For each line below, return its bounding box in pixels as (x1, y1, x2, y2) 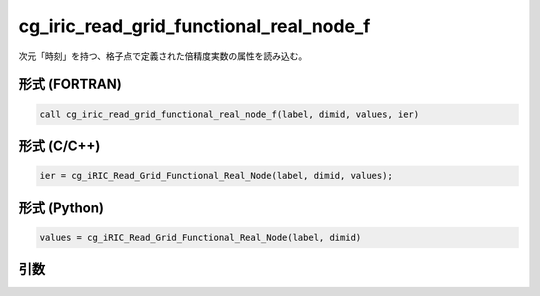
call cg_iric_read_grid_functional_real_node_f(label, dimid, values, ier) (39, 108, 420, 120)
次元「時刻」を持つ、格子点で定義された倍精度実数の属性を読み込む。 (18, 50, 308, 62)
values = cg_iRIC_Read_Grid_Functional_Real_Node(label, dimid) (39, 231, 362, 243)
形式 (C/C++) (18, 137, 101, 154)
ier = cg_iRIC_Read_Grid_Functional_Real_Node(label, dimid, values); (39, 170, 394, 182)
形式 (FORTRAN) (18, 76, 122, 93)
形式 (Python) (18, 199, 105, 216)
